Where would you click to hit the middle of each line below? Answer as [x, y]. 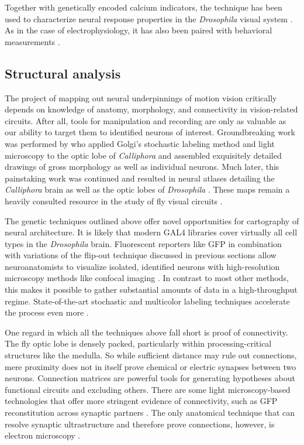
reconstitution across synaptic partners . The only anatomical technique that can [150, 413]
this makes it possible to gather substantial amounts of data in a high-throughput [151, 290]
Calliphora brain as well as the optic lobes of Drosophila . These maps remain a [147, 189]
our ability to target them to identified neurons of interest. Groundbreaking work [150, 132]
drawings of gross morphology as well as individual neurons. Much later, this [142, 167]
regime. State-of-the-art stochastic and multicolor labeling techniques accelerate [147, 301]
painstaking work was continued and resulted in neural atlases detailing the [140, 178]
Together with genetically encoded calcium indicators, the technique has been [144, 7]
